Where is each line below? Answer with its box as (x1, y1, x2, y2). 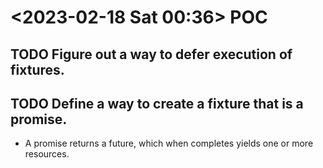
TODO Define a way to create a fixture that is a (10, 95, 304, 112)
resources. (24, 148, 70, 160)
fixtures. (10, 61, 65, 78)
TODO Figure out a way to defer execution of (10, 46, 293, 63)
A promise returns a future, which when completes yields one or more (24, 137, 314, 150)
